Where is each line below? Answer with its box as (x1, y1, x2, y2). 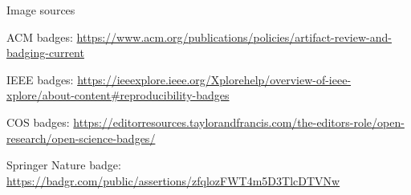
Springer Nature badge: (6, 156, 121, 173)
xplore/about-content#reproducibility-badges (6, 87, 230, 104)
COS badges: (6, 113, 70, 130)
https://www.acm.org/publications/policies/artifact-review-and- (76, 28, 392, 45)
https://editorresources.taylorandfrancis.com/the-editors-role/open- (73, 113, 405, 130)
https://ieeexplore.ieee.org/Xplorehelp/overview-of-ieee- (77, 71, 352, 87)
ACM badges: (6, 28, 73, 45)
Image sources (6, 2, 75, 18)
